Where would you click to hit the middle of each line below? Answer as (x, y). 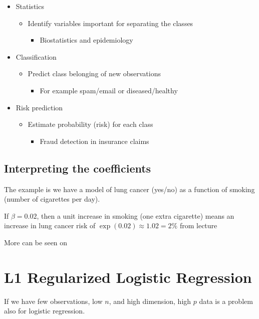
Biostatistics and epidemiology (86, 40)
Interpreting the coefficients (78, 168)
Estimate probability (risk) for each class (90, 124)
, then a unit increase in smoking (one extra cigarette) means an (136, 215)
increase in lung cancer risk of (50, 225)
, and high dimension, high (150, 301)
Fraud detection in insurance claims (94, 141)
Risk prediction (39, 107)
